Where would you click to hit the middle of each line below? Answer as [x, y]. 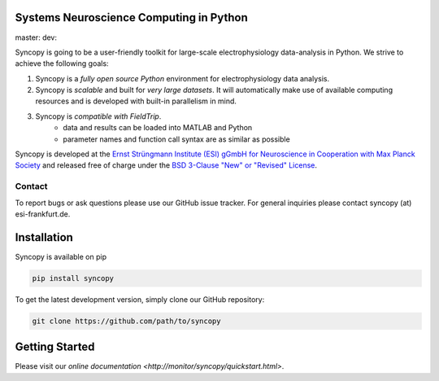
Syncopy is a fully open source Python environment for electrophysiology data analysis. [182, 78]
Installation [44, 237]
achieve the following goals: [62, 63]
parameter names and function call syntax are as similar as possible [176, 139]
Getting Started [55, 347]
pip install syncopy [73, 278]
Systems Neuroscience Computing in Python [131, 18]
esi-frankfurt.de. [43, 214]
